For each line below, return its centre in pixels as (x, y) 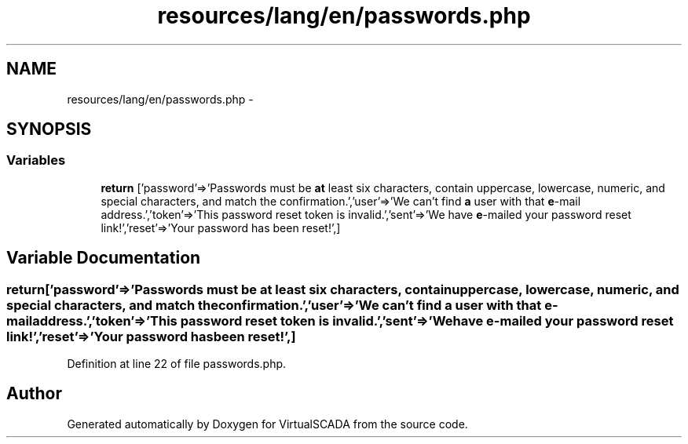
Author (34, 394)
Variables (36, 160)
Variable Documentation (104, 258)
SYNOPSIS (49, 129)
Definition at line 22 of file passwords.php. (177, 364)
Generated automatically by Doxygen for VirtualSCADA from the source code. (267, 424)
